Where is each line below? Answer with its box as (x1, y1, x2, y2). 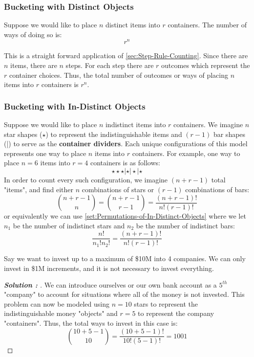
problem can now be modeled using (4, 298, 109, 309)
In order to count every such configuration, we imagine (4, 175, 168, 185)
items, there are (10, 60, 57, 70)
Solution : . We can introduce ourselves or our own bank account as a (4, 279, 217, 290)
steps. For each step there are (65, 60, 154, 70)
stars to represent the (134, 298, 198, 309)
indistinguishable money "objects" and (4, 308, 118, 318)
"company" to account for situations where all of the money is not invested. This (4, 289, 245, 299)
